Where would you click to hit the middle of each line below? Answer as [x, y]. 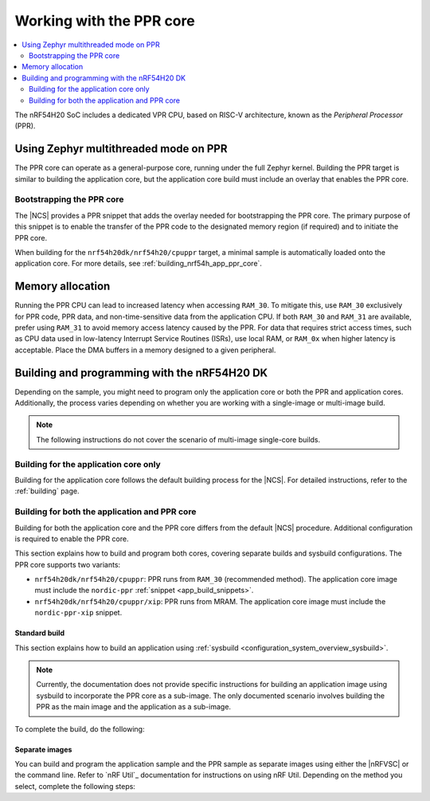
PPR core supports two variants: [68, 564]
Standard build [40, 633]
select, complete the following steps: [75, 786]
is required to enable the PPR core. [72, 539]
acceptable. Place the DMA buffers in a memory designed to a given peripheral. [145, 350]
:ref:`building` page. [47, 491]
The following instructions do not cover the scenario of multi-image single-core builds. [178, 439]
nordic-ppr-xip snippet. [78, 613]
